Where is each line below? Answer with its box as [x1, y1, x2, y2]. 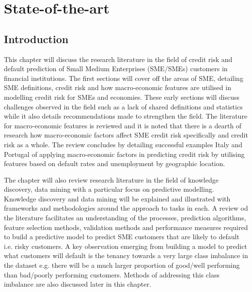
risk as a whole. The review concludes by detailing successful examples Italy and [4, 139, 243, 149]
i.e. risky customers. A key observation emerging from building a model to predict [4, 241, 247, 251]
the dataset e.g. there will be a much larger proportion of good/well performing [4, 260, 240, 270]
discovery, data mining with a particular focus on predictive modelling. [4, 184, 214, 194]
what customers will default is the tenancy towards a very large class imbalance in [4, 250, 248, 261]
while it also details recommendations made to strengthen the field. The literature [4, 111, 248, 121]
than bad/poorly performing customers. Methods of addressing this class [4, 269, 220, 279]
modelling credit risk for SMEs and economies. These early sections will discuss [4, 92, 239, 102]
